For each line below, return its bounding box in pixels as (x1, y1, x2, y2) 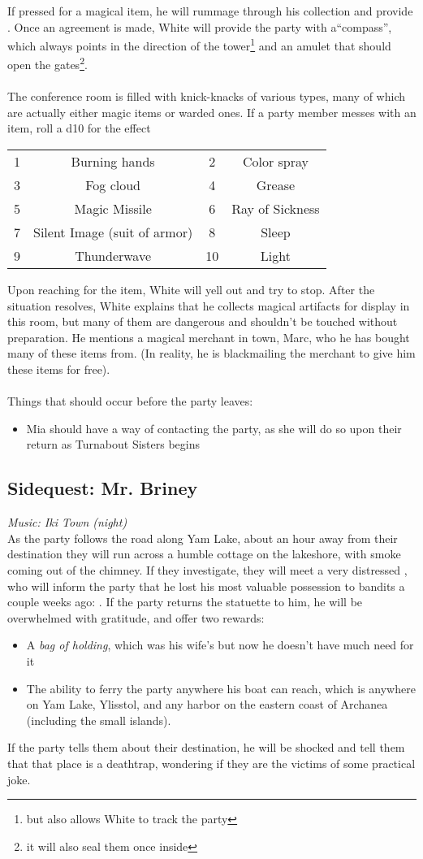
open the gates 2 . (7, 54, 88, 73)
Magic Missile (74, 199, 152, 219)
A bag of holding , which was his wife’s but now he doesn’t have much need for (26, 636, 414, 653)
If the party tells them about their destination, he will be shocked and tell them (7, 739, 405, 756)
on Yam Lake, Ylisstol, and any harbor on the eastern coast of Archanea (26, 696, 388, 713)
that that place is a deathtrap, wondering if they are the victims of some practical (7, 754, 416, 771)
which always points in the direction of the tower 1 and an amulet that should (7, 35, 391, 54)
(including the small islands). (26, 711, 171, 728)
